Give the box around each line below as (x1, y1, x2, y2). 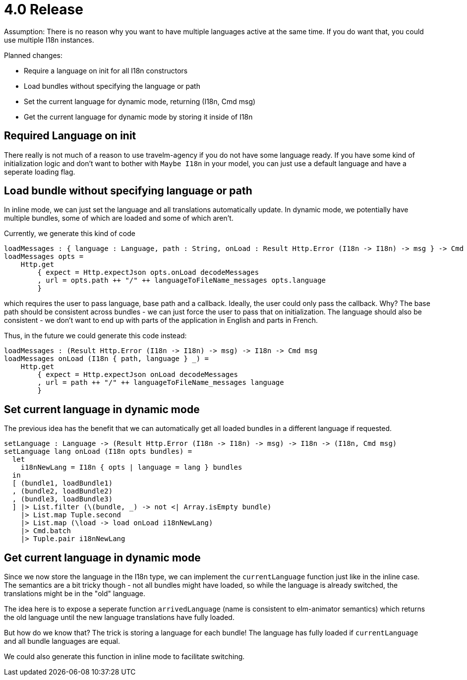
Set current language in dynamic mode (4, 403, 200, 416)
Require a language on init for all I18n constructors (24, 66, 188, 75)
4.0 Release (4, 1, 83, 18)
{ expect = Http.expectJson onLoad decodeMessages (37, 371, 238, 379)
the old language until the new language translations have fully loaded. (4, 613, 234, 622)
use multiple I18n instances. (4, 35, 94, 44)
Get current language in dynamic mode (4, 551, 201, 564)
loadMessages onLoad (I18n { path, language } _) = (4, 355, 209, 363)
